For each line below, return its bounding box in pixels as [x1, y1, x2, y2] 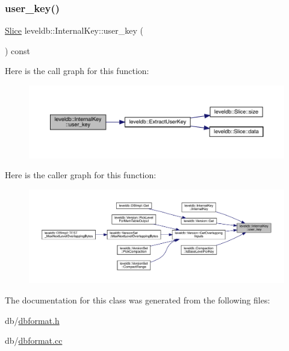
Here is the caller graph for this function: [5, 169, 157, 181]
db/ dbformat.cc [5, 334, 63, 347]
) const [5, 44, 31, 57]
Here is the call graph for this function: [5, 64, 149, 77]
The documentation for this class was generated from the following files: [5, 293, 270, 306]
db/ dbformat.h [5, 314, 60, 326]
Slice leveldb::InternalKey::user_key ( [5, 24, 144, 37]
